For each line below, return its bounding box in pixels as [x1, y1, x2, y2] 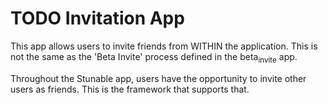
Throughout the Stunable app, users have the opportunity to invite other [10, 72, 307, 84]
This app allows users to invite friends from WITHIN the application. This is [10, 40, 318, 52]
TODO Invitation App [10, 7, 185, 30]
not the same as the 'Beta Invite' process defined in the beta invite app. [10, 50, 298, 65]
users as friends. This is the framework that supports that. [10, 83, 250, 95]
